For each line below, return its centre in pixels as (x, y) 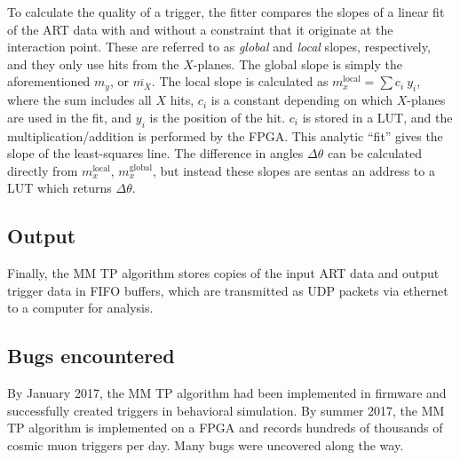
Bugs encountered (91, 356)
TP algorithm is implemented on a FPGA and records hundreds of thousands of (225, 428)
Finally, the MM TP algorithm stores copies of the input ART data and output (223, 273)
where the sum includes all (79, 100)
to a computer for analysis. (80, 308)
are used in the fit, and (70, 117)
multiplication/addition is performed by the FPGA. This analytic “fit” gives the (225, 135)
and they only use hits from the (93, 63)
